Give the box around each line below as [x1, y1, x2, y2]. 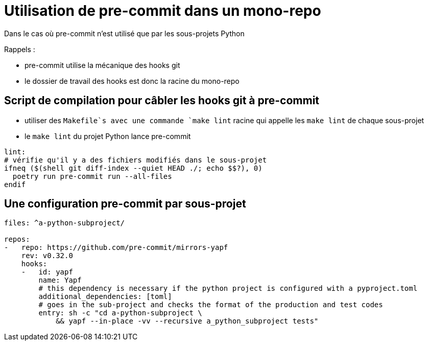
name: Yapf [38, 276, 82, 285]
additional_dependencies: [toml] [38, 292, 172, 301]
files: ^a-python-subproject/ [4, 219, 125, 227]
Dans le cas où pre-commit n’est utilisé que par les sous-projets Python [4, 29, 245, 38]
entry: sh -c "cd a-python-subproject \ [38, 309, 202, 317]
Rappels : [4, 44, 35, 54]
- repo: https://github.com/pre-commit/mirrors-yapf [4, 243, 228, 252]
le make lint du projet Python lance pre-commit [25, 131, 191, 141]
